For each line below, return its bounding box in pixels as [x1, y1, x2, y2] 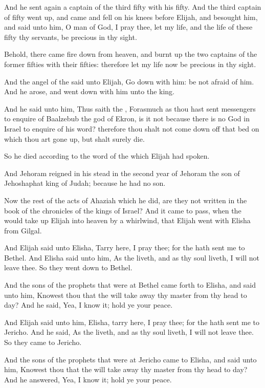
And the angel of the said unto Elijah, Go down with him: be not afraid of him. [4, 76, 254, 87]
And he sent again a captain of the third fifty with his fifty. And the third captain [4, 2, 261, 12]
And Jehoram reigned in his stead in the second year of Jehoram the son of [4, 167, 240, 178]
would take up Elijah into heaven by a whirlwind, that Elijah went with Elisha [4, 215, 251, 226]
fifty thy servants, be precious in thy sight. [4, 31, 137, 42]
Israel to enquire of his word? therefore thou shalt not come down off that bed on [4, 123, 259, 134]
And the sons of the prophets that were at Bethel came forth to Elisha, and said [4, 279, 256, 290]
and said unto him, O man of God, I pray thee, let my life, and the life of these [4, 21, 253, 32]
